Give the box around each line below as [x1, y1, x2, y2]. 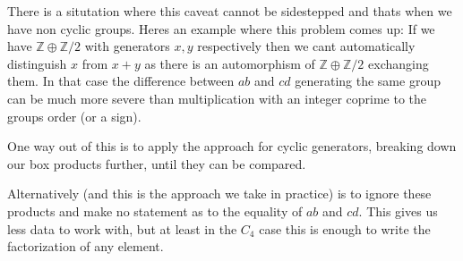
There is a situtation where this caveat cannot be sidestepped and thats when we [7, 2, 452, 20]
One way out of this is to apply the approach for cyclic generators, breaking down [7, 137, 457, 156]
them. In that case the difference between [7, 72, 235, 90]
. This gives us [358, 201, 438, 220]
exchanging [368, 54, 429, 72]
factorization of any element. [7, 237, 164, 256]
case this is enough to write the [259, 219, 431, 238]
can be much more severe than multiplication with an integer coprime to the [7, 88, 427, 107]
